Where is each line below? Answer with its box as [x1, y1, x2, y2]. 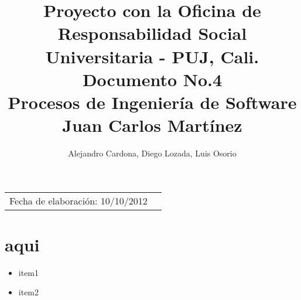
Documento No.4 [82, 67, 223, 91]
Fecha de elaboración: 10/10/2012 [9, 193, 148, 207]
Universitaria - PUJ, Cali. [45, 44, 259, 68]
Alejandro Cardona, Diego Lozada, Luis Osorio [68, 147, 237, 159]
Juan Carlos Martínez [62, 113, 242, 137]
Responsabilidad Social [57, 21, 247, 45]
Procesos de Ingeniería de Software [8, 90, 297, 114]
